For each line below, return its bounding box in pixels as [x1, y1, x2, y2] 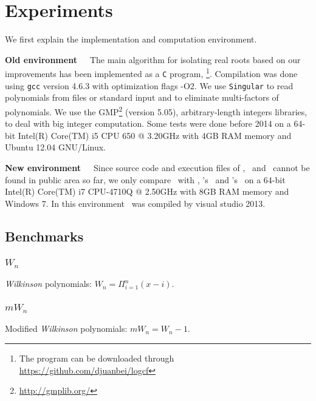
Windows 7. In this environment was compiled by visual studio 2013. [5, 197, 266, 209]
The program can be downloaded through [19, 351, 174, 364]
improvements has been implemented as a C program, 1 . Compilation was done [5, 66, 298, 79]
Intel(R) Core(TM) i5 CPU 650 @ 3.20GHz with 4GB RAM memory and [18, 129, 292, 141]
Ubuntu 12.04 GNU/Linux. [5, 141, 106, 153]
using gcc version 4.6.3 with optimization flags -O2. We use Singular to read [5, 79, 294, 92]
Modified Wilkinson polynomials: [5, 322, 128, 335]
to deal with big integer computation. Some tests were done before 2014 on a [5, 117, 291, 130]
